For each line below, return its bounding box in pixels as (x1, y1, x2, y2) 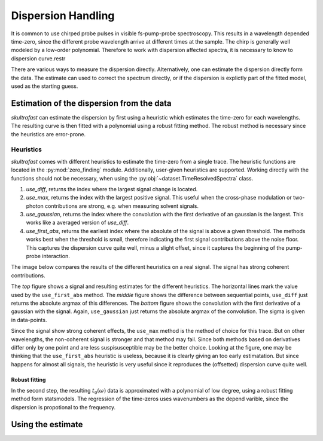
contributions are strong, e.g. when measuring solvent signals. (45, 202, 199, 209)
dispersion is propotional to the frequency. (11, 403, 116, 411)
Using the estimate (11, 419, 83, 430)
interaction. (42, 253, 70, 260)
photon (26, 202, 44, 209)
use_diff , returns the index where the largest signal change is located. (26, 185, 198, 192)
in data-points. (11, 316, 47, 323)
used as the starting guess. (11, 82, 78, 90)
